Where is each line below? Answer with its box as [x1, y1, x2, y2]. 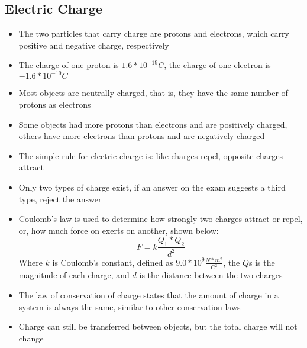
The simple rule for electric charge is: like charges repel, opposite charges [18, 149, 283, 162]
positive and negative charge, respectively [18, 38, 169, 51]
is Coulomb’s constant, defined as [52, 256, 173, 268]
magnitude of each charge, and [18, 269, 130, 281]
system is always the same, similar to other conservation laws [18, 300, 241, 312]
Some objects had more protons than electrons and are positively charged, [18, 118, 287, 130]
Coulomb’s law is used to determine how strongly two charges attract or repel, [18, 212, 303, 225]
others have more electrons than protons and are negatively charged [18, 130, 265, 142]
